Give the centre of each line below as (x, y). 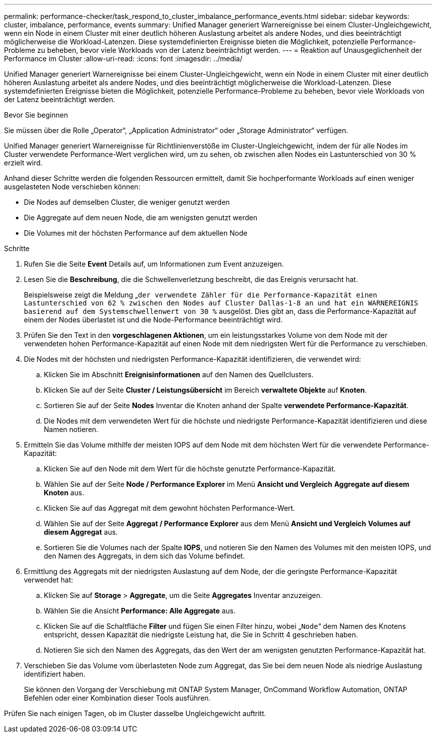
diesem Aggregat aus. (81, 532)
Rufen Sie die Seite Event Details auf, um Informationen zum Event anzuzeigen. (154, 264)
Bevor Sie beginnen (36, 115)
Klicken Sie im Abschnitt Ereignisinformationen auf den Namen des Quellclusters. (179, 374)
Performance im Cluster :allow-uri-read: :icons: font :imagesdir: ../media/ (123, 59)
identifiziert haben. (55, 674)
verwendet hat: (49, 580)
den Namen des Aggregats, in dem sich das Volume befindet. (144, 556)
